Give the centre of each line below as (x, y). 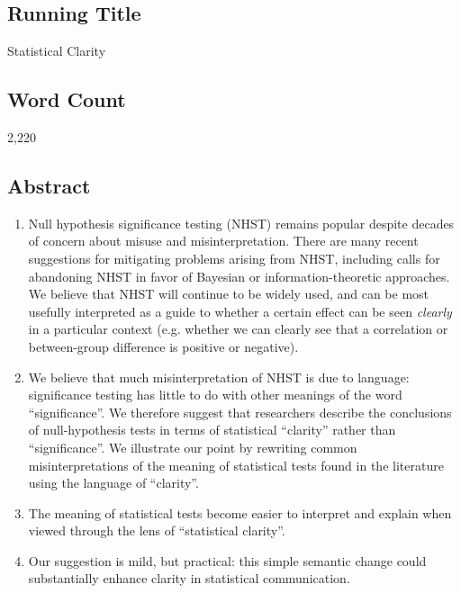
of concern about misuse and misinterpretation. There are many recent (223, 241)
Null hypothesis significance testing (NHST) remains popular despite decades (241, 223)
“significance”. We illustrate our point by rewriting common (193, 447)
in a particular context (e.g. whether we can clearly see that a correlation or (238, 329)
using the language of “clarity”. (113, 483)
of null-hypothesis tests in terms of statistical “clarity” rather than (212, 430)
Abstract (49, 185)
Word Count (67, 99)
